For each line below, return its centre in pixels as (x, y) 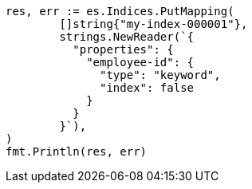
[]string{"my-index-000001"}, (154, 24)
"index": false (147, 88)
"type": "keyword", (160, 75)
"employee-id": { (140, 62)
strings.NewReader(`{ (127, 37)
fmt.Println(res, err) (77, 152)
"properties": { (123, 49)
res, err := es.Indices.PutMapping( (120, 11)
